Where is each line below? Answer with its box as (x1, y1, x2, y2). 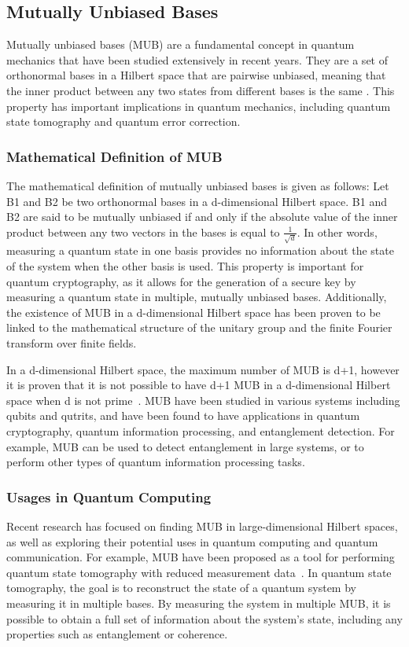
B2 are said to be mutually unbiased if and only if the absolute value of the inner (6, 208, 398, 225)
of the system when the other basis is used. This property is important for (6, 258, 364, 274)
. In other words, (297, 223, 378, 240)
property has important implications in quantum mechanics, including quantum (6, 97, 391, 114)
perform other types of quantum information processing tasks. (6, 454, 305, 470)
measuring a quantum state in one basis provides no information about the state (6, 242, 394, 259)
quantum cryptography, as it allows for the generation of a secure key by (6, 273, 356, 289)
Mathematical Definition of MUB (6, 146, 223, 166)
